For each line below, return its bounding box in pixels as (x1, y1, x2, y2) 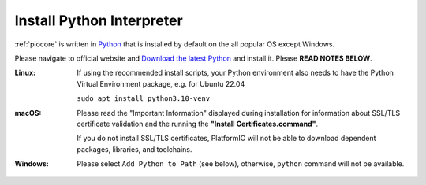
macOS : (14, 108, 42, 117)
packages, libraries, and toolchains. (77, 144, 192, 154)
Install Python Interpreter (14, 12, 183, 29)
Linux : (14, 68, 35, 78)
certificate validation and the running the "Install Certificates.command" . (77, 119, 319, 128)
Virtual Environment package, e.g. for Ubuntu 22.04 (77, 79, 245, 88)
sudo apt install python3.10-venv (77, 94, 211, 103)
